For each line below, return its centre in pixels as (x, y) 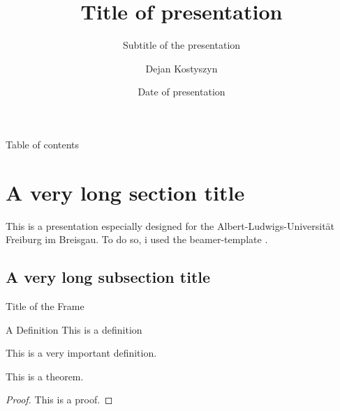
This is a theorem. (45, 376)
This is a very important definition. (81, 353)
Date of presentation (182, 92)
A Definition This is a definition (74, 329)
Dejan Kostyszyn (182, 68)
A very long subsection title (108, 277)
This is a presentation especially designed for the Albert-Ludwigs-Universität (170, 225)
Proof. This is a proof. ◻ (59, 400)
